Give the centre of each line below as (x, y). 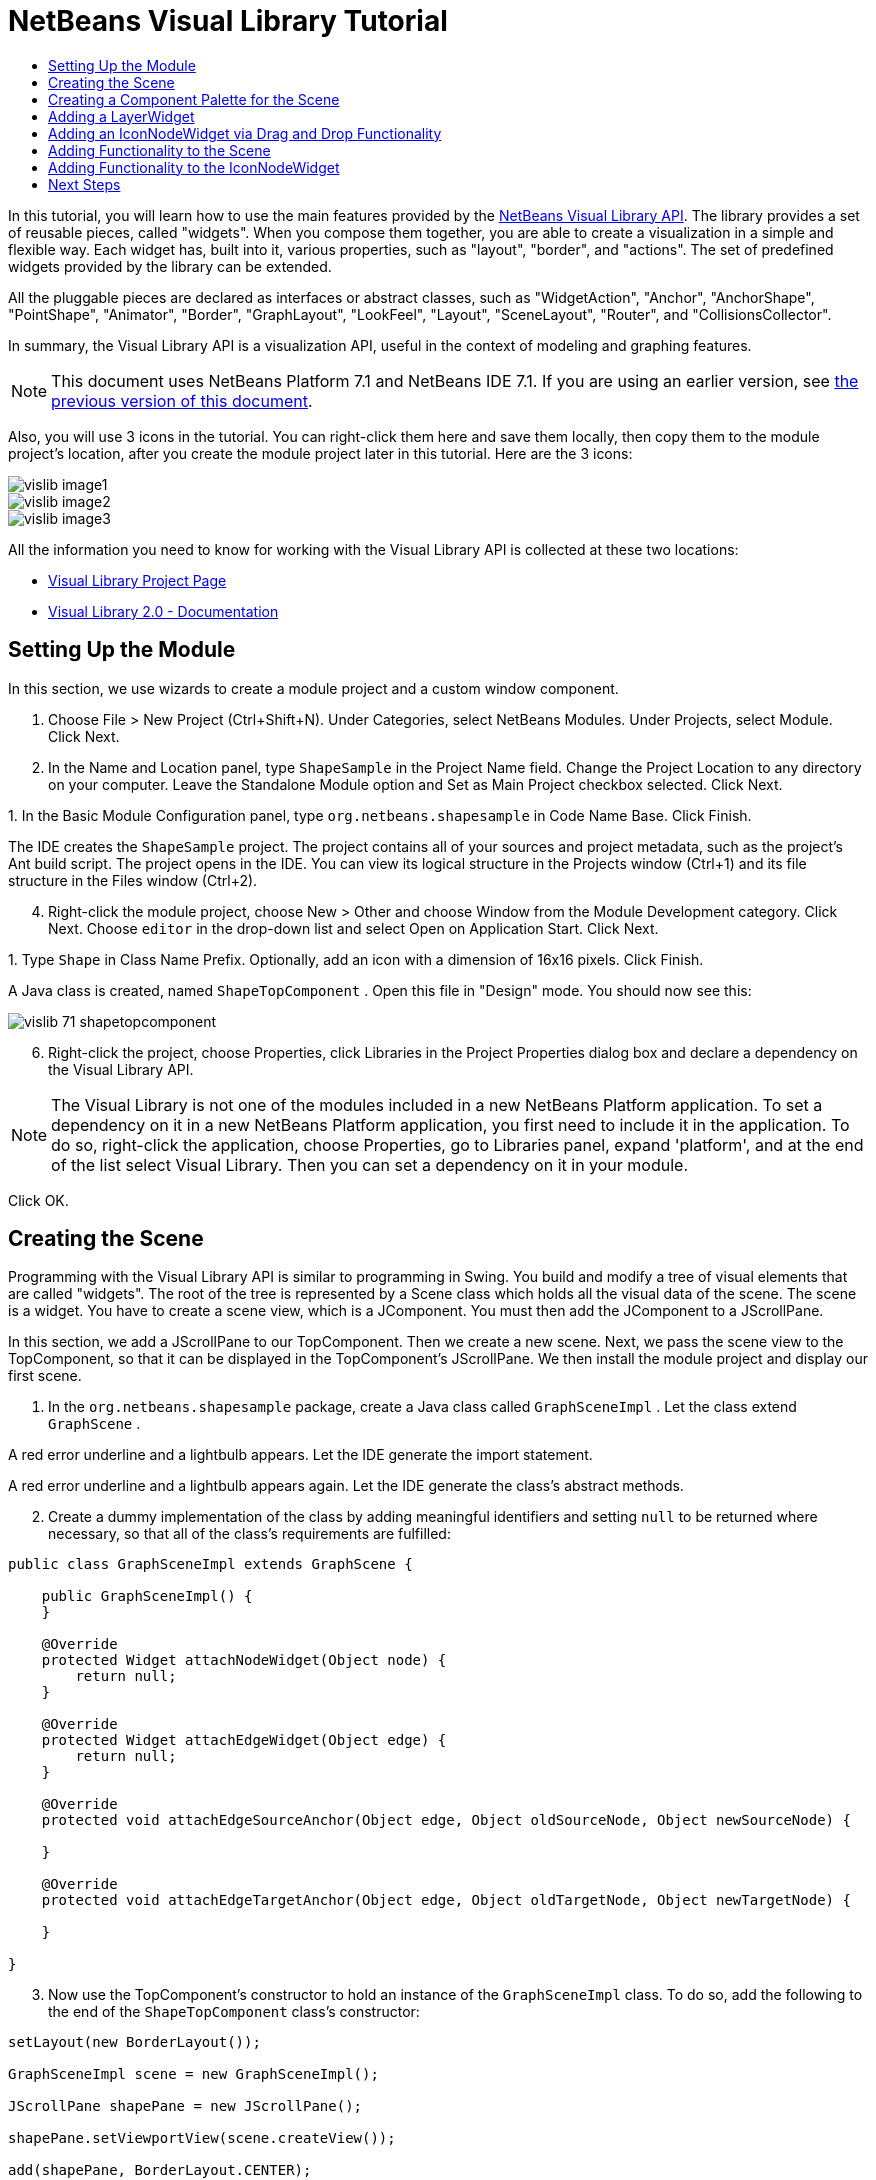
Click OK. (38, 1200)
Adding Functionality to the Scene (159, 150)
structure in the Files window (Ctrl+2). (133, 880)
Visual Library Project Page (137, 580)
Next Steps (84, 184)
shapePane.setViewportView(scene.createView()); (202, 2138)
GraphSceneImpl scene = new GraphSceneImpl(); (193, 2074)
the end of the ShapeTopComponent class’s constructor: (234, 2012)
